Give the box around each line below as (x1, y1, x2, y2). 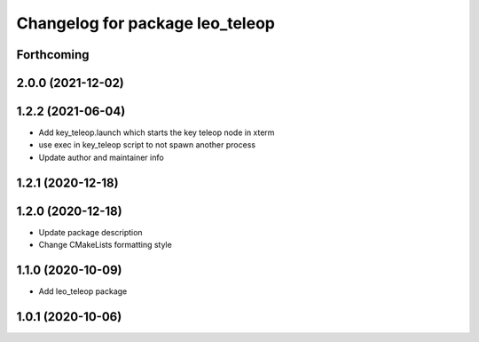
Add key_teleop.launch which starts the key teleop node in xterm (38, 127, 275, 138)
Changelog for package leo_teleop (16, 13, 275, 33)
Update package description (38, 227, 143, 237)
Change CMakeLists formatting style (38, 240, 172, 251)
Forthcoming (16, 47, 90, 62)
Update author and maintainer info (38, 152, 164, 163)
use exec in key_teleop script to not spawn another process (38, 139, 256, 150)
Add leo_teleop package (38, 286, 128, 297)
